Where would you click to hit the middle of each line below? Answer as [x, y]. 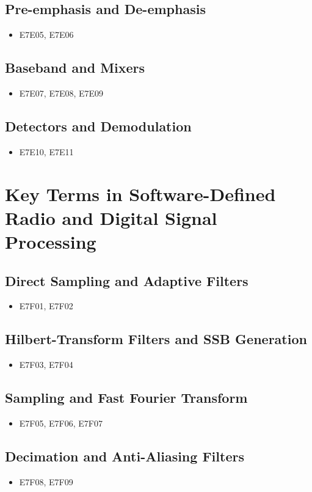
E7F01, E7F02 [46, 306]
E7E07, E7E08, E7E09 [61, 93]
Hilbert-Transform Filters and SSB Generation [156, 339]
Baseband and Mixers [75, 68]
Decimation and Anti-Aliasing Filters [125, 456]
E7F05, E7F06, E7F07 [61, 423]
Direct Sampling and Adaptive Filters [127, 280]
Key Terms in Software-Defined [140, 193]
